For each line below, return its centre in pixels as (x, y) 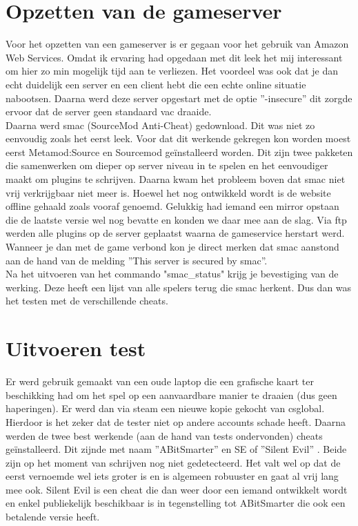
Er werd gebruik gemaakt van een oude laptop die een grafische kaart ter (160, 381)
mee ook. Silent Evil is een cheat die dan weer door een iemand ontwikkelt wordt (177, 489)
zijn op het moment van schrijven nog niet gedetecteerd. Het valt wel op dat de (173, 462)
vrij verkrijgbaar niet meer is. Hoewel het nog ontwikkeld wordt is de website (168, 192)
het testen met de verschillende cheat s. (87, 301)
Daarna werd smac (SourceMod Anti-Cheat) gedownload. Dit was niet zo (160, 125)
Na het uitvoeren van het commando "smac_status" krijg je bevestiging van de (172, 274)
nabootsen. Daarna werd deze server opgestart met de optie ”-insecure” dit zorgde (179, 98)
